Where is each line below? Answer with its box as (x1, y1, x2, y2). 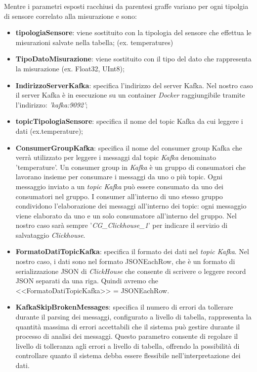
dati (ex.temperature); (15, 125, 84, 136)
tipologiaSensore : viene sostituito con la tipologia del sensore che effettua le (15, 27, 252, 38)
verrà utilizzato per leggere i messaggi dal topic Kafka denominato (15, 152, 216, 162)
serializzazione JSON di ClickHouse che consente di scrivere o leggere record (15, 266, 246, 276)
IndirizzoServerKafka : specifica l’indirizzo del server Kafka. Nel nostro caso (15, 80, 253, 90)
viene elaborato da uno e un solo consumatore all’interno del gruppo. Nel (15, 210, 237, 220)
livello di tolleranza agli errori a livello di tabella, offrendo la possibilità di (15, 340, 240, 351)
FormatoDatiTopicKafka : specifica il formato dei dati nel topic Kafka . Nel (15, 246, 249, 257)
